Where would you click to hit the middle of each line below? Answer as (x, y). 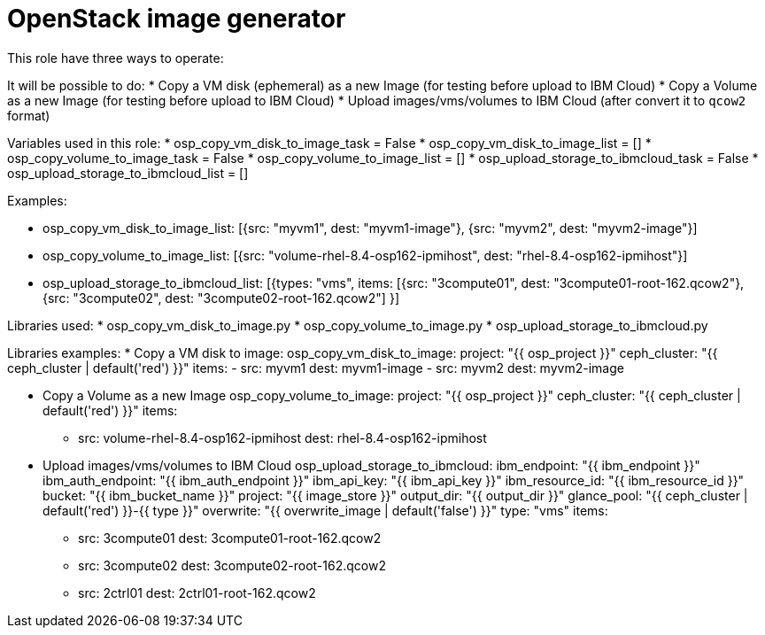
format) (29, 115)
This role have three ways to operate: (116, 58)
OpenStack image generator (177, 19)
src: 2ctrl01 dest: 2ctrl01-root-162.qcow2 (197, 592)
